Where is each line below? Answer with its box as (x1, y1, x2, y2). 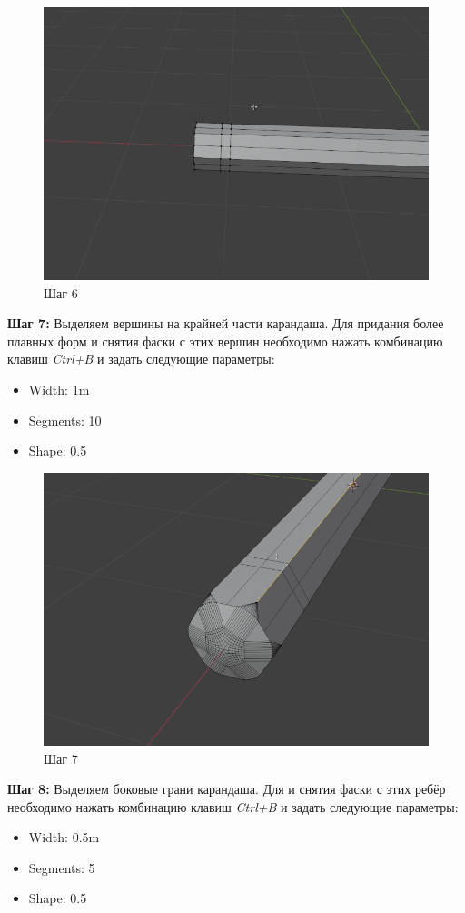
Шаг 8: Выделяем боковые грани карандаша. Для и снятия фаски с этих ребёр (7, 779, 446, 798)
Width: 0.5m (28, 828, 100, 847)
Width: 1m (28, 380, 90, 399)
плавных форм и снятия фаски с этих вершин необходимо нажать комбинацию (7, 331, 443, 350)
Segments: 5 (28, 858, 95, 877)
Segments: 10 (28, 410, 102, 429)
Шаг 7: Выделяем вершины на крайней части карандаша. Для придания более (7, 314, 444, 333)
